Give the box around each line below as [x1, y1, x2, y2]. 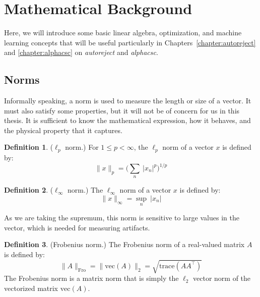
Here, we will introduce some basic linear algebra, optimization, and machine [4, 27, 242, 38]
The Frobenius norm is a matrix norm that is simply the [4, 273, 179, 283]
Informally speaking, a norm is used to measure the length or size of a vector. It [4, 95, 251, 106]
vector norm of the [193, 273, 251, 283]
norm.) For [65, 142, 99, 152]
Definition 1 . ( [4, 142, 53, 152]
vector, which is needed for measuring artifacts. [4, 222, 150, 232]
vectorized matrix [4, 282, 58, 293]
